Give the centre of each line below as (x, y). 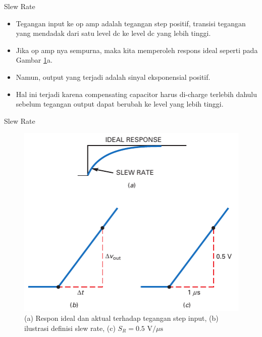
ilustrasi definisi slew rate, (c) (70, 328)
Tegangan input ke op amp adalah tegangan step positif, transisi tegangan (131, 23)
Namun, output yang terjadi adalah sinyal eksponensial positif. (113, 77)
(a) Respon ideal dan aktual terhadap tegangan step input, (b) (121, 318)
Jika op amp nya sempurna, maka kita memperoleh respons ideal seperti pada (137, 50)
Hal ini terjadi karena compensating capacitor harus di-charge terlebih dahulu (137, 94)
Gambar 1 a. (34, 60)
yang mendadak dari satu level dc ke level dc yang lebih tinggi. (113, 33)
